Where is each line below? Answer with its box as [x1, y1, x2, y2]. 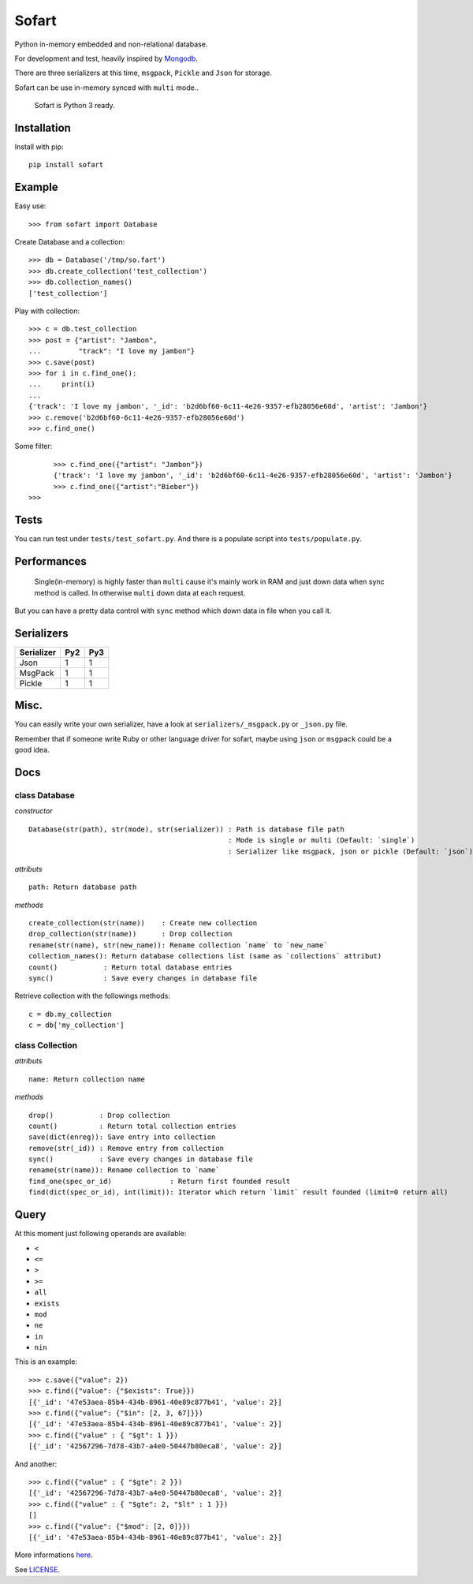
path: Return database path [28, 883, 137, 891]
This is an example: [14, 1357, 78, 1366]
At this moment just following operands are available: [14, 1229, 187, 1238]
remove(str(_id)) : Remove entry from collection [28, 1144, 225, 1153]
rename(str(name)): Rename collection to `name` [28, 1166, 220, 1175]
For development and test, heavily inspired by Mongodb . [14, 54, 199, 63]
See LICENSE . [14, 1564, 61, 1574]
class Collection [14, 1040, 78, 1051]
